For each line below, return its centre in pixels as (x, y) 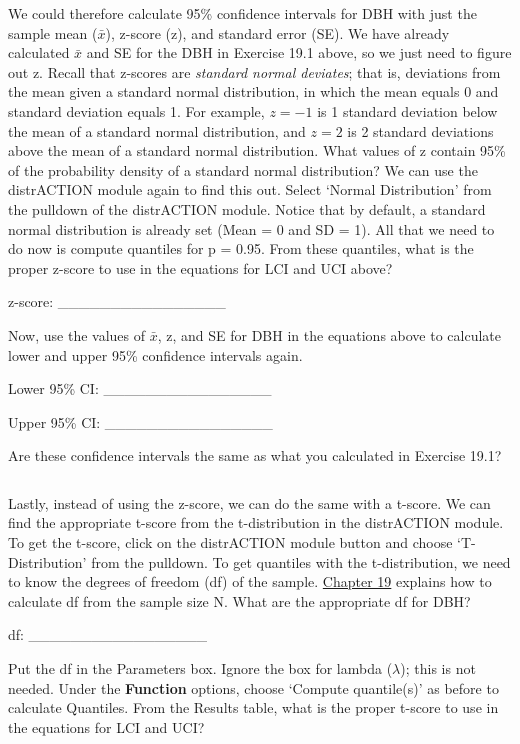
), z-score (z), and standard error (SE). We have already (277, 32)
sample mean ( (53, 32)
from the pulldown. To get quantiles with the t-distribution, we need (301, 561)
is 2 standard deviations (420, 130)
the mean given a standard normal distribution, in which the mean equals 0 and (253, 91)
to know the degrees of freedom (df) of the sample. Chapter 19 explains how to (250, 581)
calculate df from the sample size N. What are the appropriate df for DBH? (239, 600)
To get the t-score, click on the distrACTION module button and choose (230, 542)
